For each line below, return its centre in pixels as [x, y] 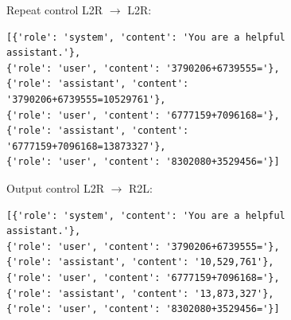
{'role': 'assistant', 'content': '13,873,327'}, [140, 293]
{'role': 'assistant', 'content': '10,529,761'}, [140, 262]
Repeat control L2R [55, 10]
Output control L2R [55, 187]
